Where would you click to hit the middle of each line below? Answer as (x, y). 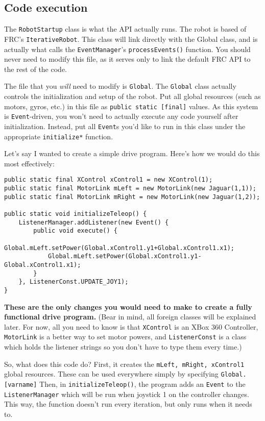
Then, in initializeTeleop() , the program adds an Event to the (142, 384)
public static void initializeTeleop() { (76, 214)
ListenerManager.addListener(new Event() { (94, 222)
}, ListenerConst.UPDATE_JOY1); (74, 282)
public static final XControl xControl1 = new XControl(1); (109, 180)
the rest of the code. (35, 69)
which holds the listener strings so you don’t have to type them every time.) (123, 347)
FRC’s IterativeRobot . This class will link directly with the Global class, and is (131, 39)
